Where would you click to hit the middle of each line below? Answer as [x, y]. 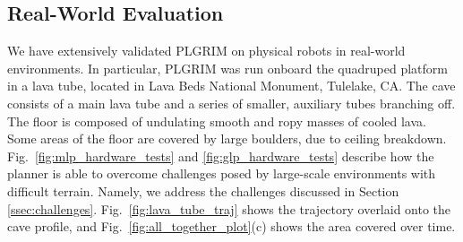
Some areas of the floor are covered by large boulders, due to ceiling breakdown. [227, 138]
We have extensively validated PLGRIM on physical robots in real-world [206, 51]
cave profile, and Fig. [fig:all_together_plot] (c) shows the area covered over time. [231, 226]
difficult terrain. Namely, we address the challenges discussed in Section [203, 190]
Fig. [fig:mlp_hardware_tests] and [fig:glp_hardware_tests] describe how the [221, 156]
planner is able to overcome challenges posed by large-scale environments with [222, 173]
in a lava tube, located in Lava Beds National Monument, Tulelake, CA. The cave [231, 86]
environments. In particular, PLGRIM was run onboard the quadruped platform [227, 68]
